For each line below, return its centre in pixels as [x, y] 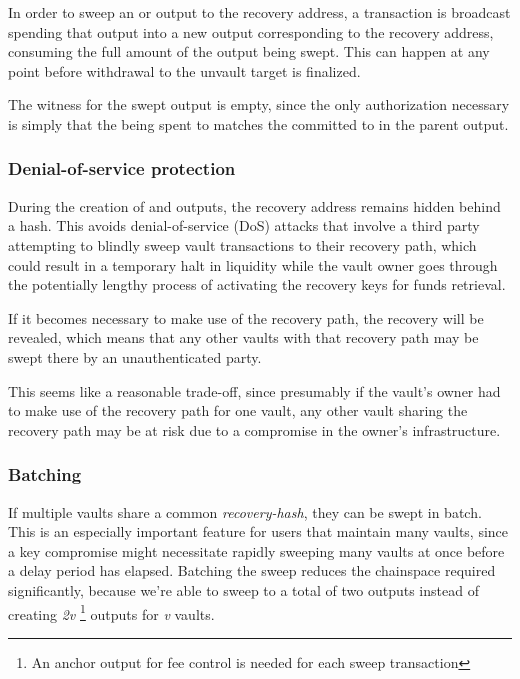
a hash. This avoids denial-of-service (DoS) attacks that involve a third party [244, 225]
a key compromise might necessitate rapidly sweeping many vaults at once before [256, 550]
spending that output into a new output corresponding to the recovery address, [251, 31]
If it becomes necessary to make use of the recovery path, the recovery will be [246, 317]
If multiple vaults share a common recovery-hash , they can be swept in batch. [245, 511]
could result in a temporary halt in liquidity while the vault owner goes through [253, 264]
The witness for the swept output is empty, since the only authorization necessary [259, 104]
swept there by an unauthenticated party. [135, 356]
